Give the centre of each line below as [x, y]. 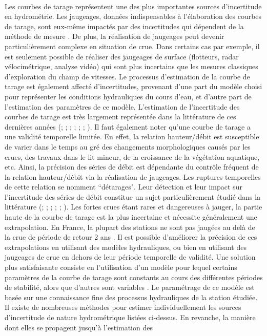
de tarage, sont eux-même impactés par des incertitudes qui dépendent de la [124, 26]
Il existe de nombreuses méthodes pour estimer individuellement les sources [123, 307]
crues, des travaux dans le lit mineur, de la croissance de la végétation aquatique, [132, 156]
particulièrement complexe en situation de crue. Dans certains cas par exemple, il [132, 46]
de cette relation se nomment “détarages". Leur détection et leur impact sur [124, 187]
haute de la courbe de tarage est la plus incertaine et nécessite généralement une [131, 217]
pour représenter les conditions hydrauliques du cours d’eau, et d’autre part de [128, 96]
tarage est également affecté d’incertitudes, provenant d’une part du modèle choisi [133, 86]
